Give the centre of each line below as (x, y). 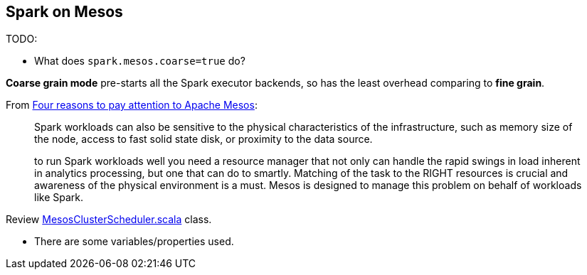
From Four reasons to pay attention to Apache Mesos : (132, 105)
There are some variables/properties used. (134, 242)
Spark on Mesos (64, 12)
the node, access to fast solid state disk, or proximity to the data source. (203, 139)
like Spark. (59, 198)
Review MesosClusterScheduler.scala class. (109, 220)
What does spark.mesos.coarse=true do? (140, 61)
